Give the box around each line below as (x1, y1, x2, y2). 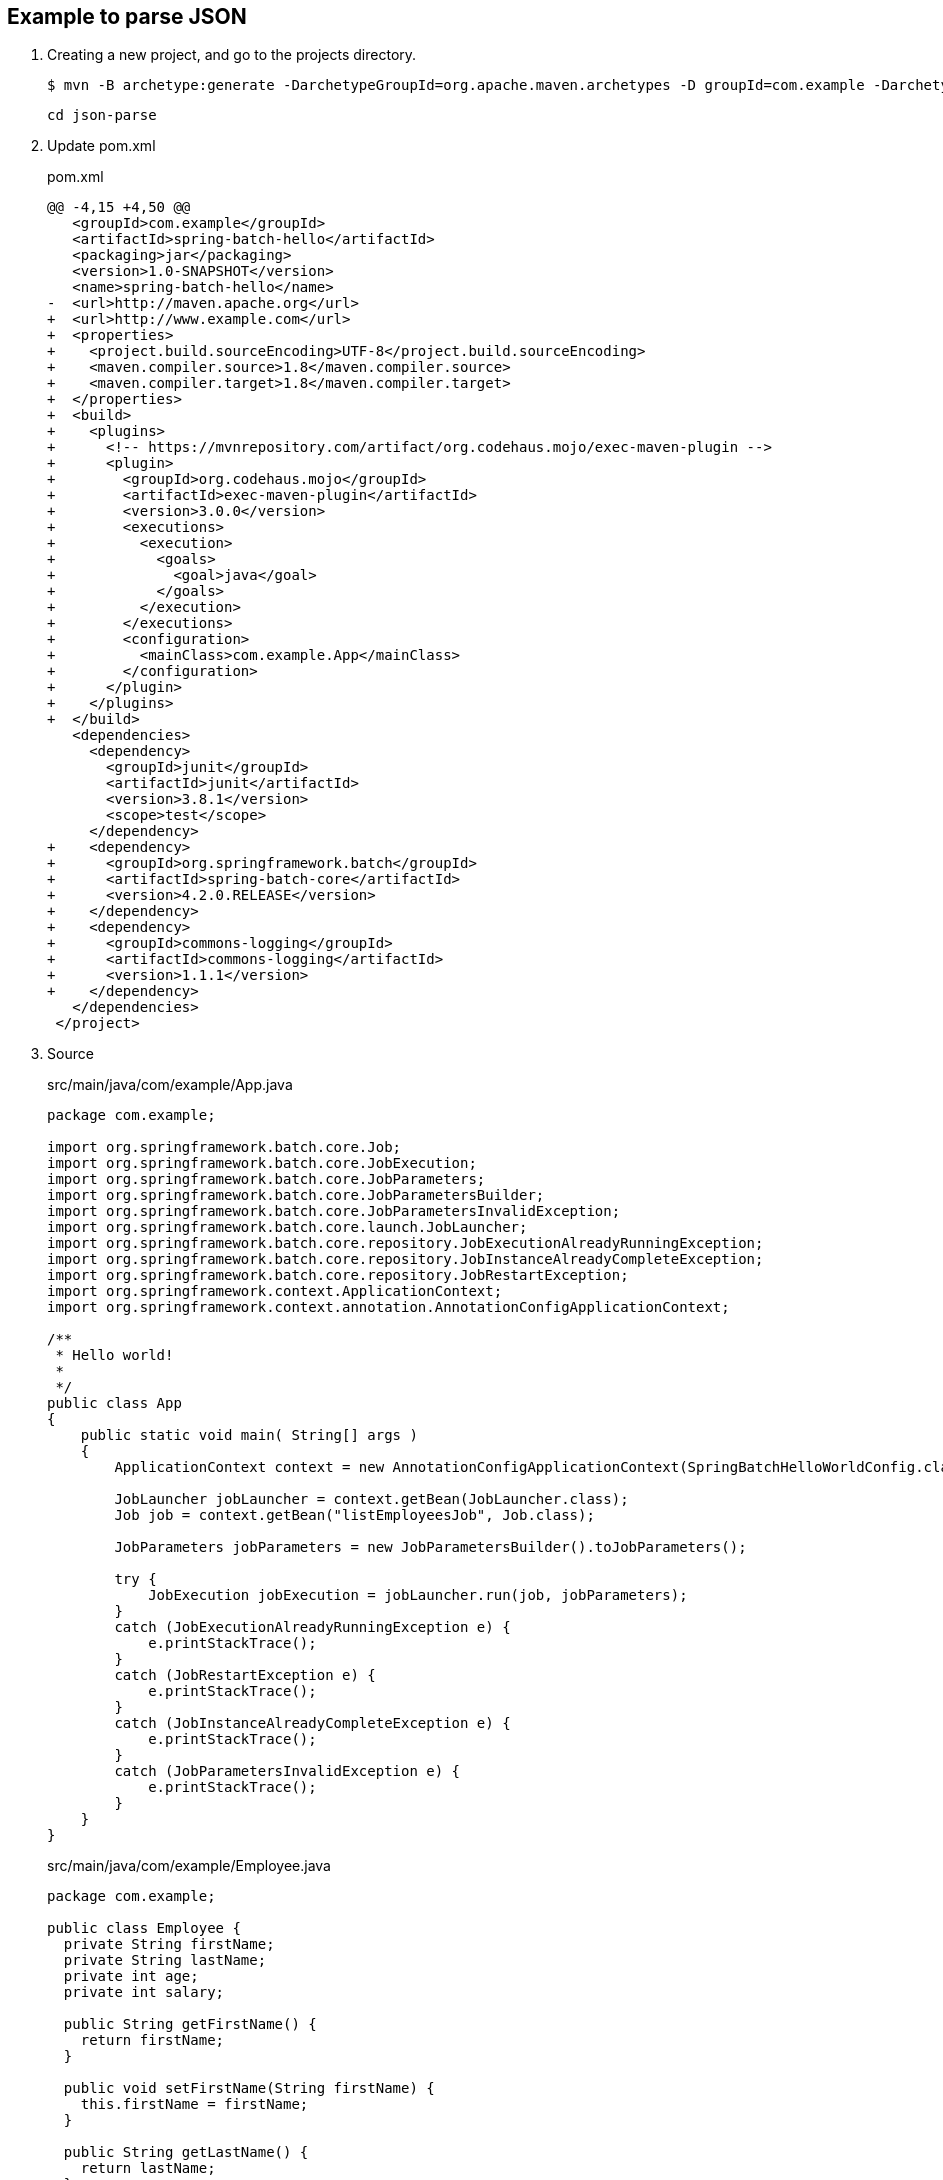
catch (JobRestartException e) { (114, 1667, 376, 1684)
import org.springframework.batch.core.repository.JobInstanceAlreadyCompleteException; (47, 1251, 764, 1268)
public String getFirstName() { (63, 2016, 317, 2033)
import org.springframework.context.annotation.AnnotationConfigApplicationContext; (47, 1299, 730, 1316)
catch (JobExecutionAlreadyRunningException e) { (114, 1619, 511, 1636)
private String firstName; (63, 1936, 275, 1953)
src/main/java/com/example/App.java (47, 1076, 293, 1094)
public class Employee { (47, 1920, 241, 1937)
